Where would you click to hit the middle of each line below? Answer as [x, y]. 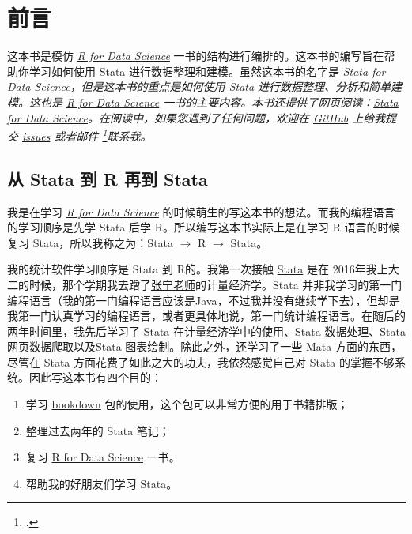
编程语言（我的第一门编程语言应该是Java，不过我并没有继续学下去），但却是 [204, 300]
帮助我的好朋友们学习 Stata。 [102, 483]
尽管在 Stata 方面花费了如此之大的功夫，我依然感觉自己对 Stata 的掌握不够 [201, 361]
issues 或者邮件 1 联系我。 [87, 135]
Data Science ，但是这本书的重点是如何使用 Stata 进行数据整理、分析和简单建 [205, 86]
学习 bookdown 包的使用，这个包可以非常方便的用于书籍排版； [187, 404]
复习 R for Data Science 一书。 [103, 457]
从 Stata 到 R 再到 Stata [108, 178]
